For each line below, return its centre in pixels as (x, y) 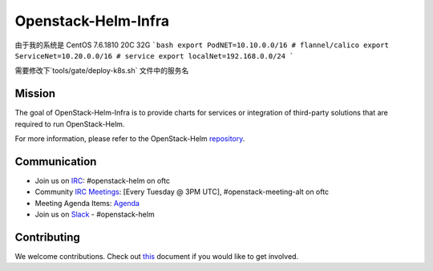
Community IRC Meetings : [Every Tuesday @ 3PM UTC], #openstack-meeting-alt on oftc (182, 192)
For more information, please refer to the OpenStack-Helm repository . (130, 139)
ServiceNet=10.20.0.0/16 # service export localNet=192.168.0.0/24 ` (154, 56)
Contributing (47, 237)
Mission (35, 93)
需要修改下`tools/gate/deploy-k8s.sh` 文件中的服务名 (102, 71)
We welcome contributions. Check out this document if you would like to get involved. (157, 256)
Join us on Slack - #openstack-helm (95, 214)
